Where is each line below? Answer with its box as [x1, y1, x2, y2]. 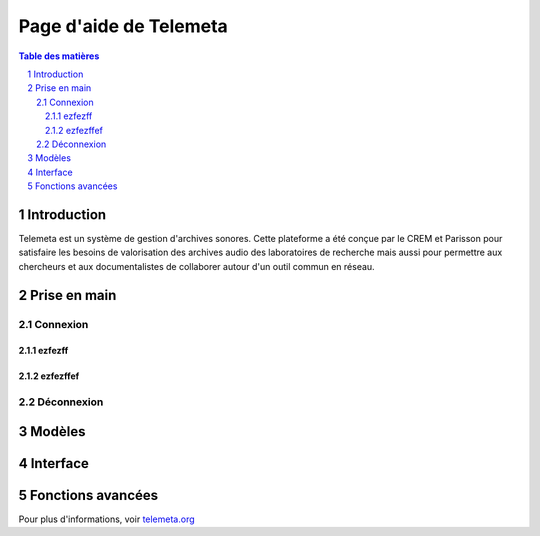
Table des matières [18, 50, 100, 62]
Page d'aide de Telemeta [18, 15, 229, 37]
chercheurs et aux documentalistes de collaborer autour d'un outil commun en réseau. [18, 260, 375, 272]
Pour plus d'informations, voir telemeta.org [18, 513, 195, 525]
